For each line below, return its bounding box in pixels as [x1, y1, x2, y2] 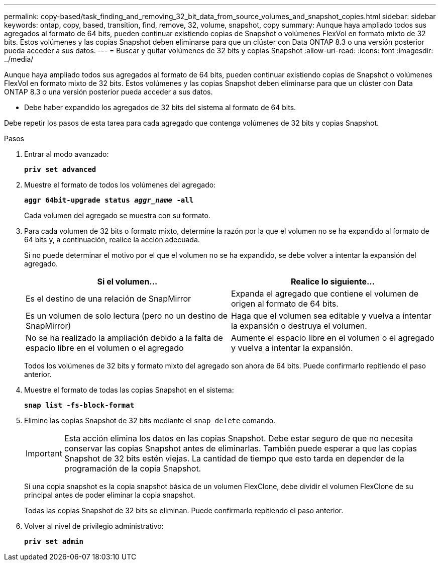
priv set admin [24, 537, 84, 545]
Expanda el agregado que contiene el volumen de [231, 289, 419, 299]
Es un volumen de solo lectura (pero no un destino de [26, 311, 228, 321]
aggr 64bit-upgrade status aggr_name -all [24, 196, 194, 204]
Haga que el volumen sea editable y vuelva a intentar [231, 311, 431, 321]
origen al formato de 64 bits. [231, 299, 339, 309]
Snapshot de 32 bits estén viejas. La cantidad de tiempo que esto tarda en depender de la [64, 453, 404, 463]
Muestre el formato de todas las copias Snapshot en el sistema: [24, 386, 234, 394]
